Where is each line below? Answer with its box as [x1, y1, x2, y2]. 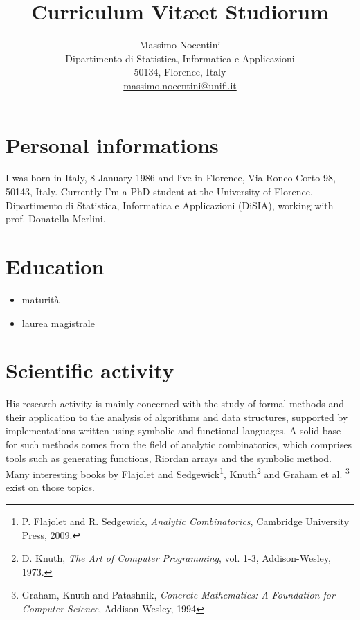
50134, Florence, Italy [134, 64, 226, 79]
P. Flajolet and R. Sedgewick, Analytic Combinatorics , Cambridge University [21, 514, 350, 529]
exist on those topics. [6, 480, 95, 495]
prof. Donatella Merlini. [6, 211, 106, 226]
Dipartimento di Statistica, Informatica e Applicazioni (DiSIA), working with [6, 197, 334, 212]
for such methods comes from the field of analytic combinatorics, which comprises [6, 437, 352, 452]
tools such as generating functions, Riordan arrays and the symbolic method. [6, 450, 332, 465]
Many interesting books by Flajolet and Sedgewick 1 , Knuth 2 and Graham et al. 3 [6, 465, 350, 481]
